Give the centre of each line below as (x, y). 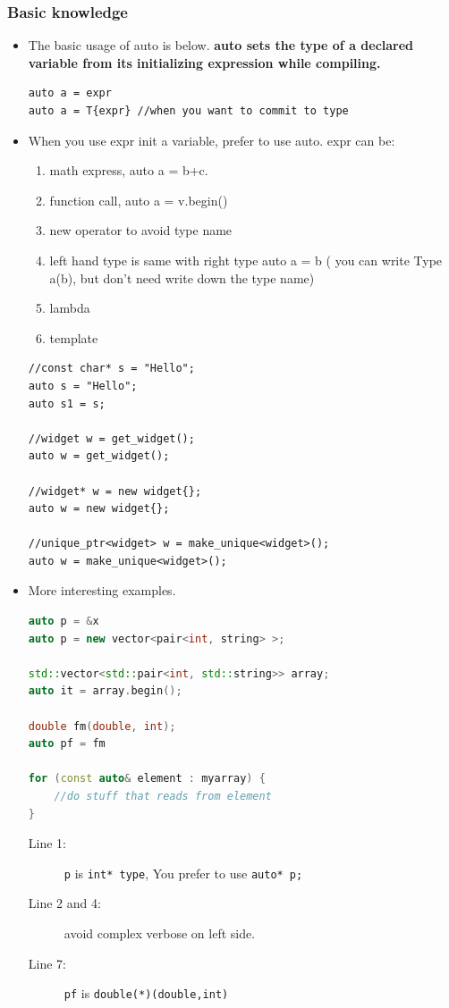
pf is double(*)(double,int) (146, 993)
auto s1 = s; (67, 403)
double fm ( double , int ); (102, 726)
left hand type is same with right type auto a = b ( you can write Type (246, 260)
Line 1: (47, 843)
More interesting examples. (102, 590)
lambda (70, 308)
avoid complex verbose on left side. (160, 933)
